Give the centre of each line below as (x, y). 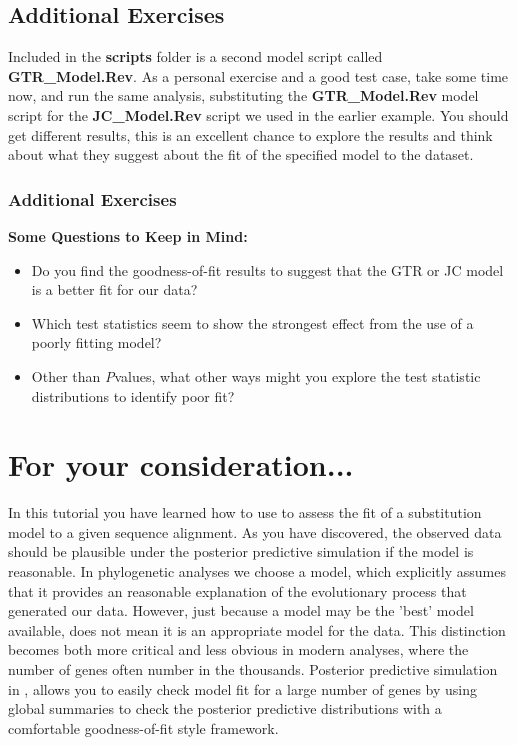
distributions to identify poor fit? (133, 395)
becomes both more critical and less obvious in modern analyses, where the (238, 649)
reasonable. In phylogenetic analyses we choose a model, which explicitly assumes (257, 571)
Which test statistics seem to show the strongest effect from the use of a (252, 322)
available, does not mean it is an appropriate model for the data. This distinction (257, 629)
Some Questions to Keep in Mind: (128, 235)
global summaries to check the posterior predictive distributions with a (225, 708)
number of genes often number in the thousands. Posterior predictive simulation (253, 669)
